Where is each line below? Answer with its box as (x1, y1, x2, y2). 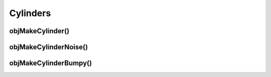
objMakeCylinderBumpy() (9, 59, 92, 67)
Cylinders (9, 8, 51, 19)
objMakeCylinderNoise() (9, 43, 88, 51)
